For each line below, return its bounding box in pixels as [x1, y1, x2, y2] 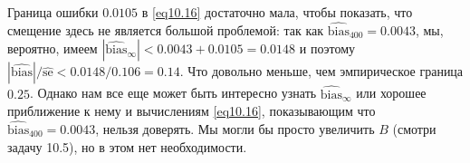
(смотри [392, 120, 436, 139]
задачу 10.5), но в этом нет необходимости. [7, 137, 247, 156]
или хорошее [356, 83, 427, 102]
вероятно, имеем [7, 39, 98, 58]
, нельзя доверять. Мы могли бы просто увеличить [95, 120, 375, 139]
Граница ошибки [7, 3, 99, 21]
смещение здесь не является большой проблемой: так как [7, 20, 324, 39]
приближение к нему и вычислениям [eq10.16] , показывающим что [7, 101, 376, 120]
